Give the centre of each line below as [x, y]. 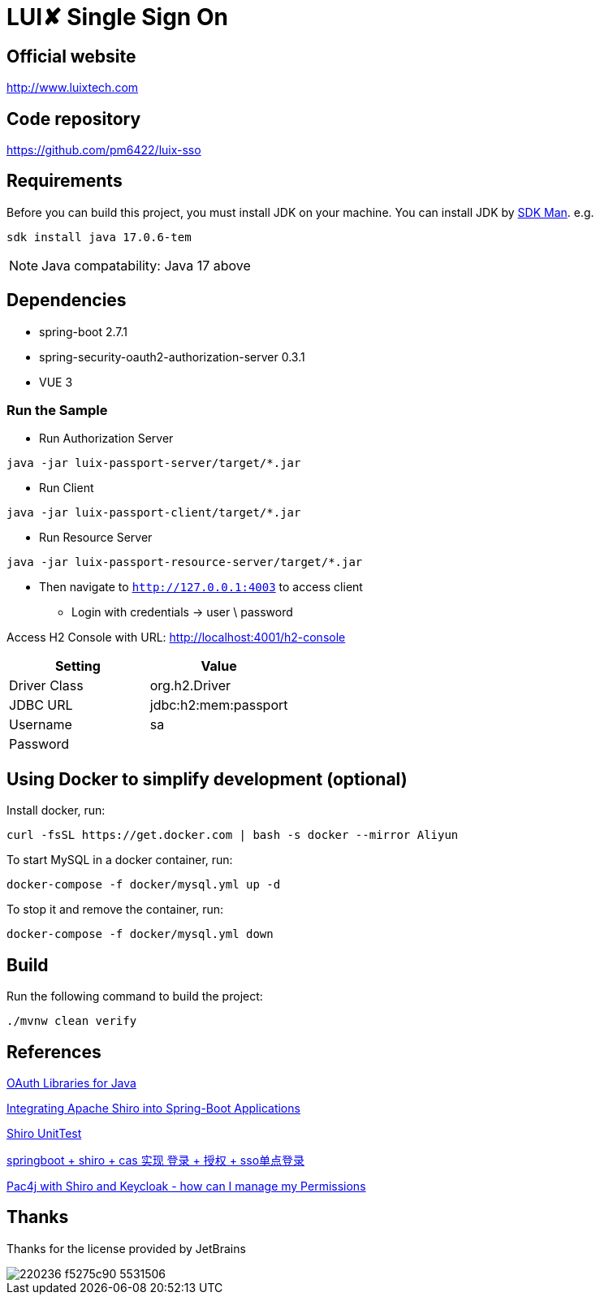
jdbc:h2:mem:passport [219, 705]
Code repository [74, 119]
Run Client [67, 488]
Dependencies [67, 300]
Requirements [65, 181]
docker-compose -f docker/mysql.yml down [140, 934]
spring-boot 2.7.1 [83, 331]
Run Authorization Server [106, 439]
